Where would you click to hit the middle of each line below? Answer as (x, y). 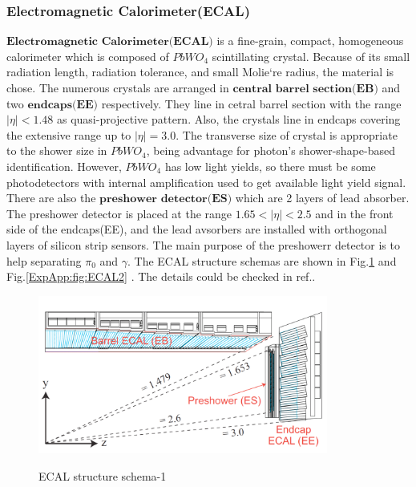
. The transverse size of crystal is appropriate (287, 134)
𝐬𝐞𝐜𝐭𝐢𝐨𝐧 (332, 89)
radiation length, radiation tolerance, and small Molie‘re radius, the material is (200, 72)
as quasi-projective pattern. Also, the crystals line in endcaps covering (228, 119)
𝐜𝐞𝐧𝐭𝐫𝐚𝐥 (252, 89)
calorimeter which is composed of (88, 56)
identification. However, (64, 166)
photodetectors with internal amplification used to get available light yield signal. (206, 182)
